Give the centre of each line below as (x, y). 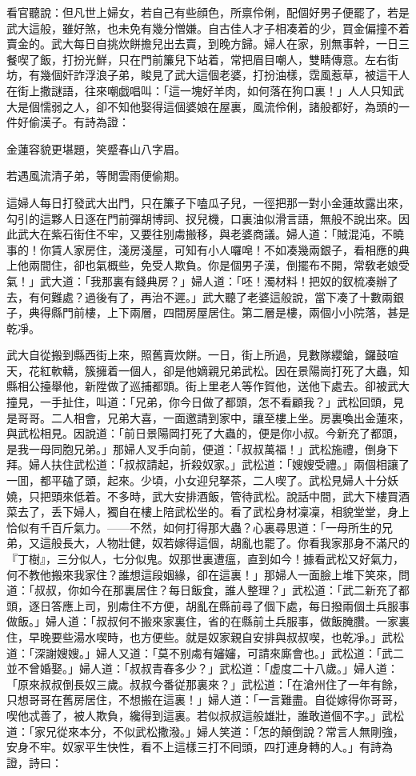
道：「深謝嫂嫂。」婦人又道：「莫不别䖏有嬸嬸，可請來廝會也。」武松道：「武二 (205, 652)
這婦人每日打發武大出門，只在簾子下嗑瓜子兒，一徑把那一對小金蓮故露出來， (208, 202)
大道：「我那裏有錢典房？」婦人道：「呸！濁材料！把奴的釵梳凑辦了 (224, 280)
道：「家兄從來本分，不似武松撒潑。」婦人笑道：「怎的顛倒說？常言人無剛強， (205, 731)
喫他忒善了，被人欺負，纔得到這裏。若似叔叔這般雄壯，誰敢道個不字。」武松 (205, 715)
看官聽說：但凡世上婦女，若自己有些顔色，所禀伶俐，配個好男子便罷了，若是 (208, 12)
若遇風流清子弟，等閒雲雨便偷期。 (96, 176)
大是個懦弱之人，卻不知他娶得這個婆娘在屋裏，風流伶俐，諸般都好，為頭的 (202, 106)
